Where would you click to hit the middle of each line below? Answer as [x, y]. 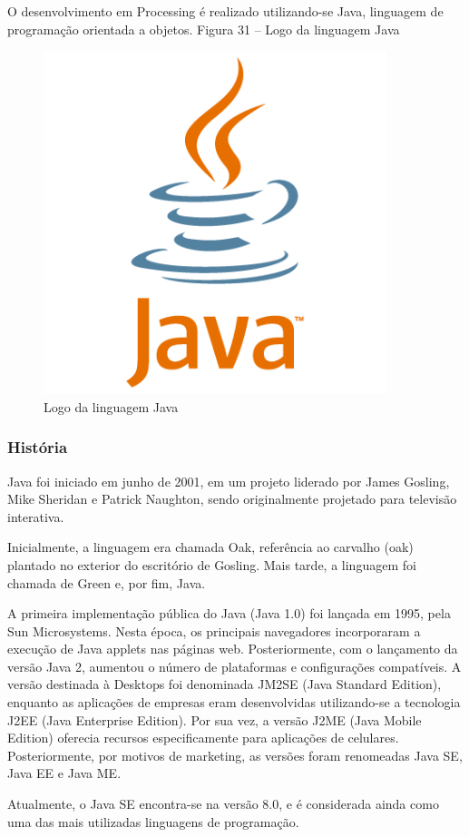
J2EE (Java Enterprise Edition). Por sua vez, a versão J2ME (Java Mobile [215, 719]
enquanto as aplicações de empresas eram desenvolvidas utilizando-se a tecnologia [234, 702]
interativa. [36, 516]
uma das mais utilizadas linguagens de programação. [153, 821]
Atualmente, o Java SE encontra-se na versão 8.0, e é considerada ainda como [223, 804]
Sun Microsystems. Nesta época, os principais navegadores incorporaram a [214, 630]
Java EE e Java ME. [64, 773]
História [38, 447]
